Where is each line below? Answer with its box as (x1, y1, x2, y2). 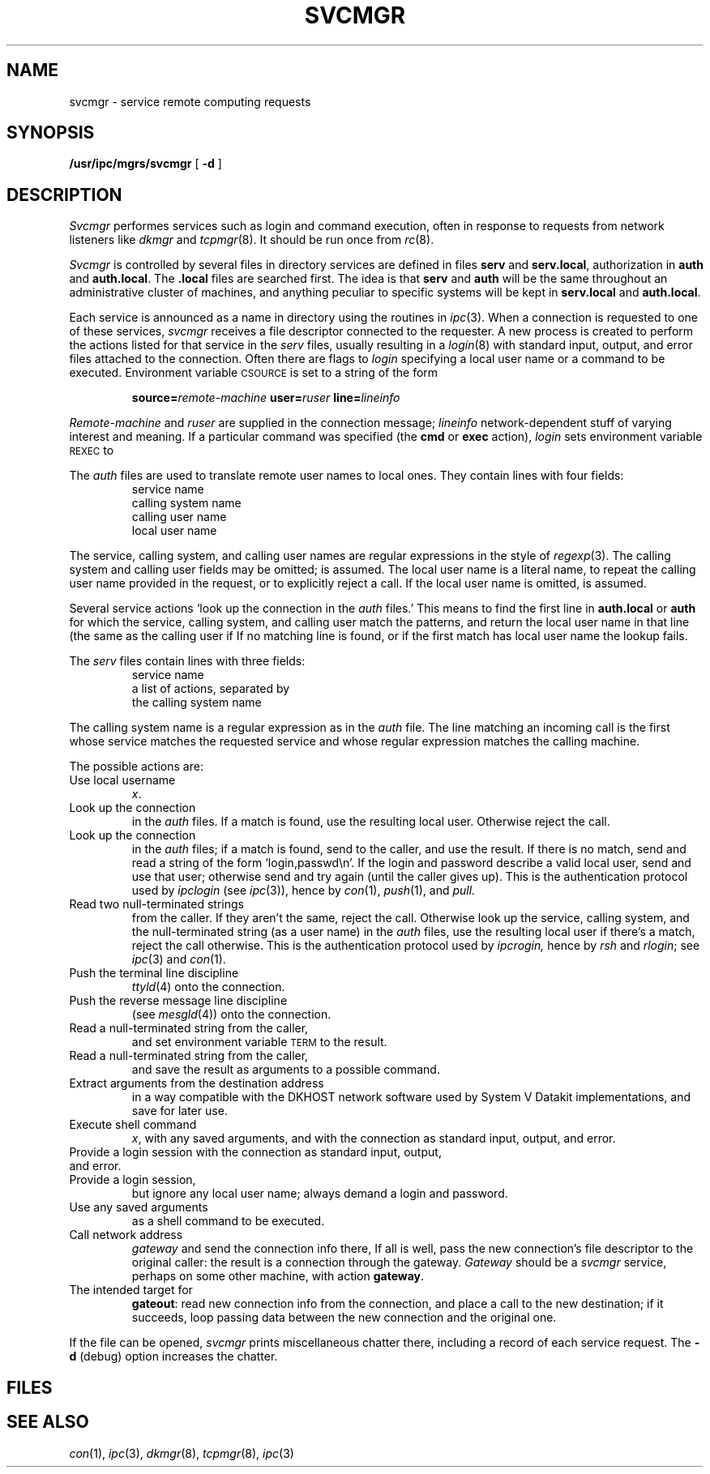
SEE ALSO (6, 1412, 89, 1433)
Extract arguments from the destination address (69, 1076, 324, 1091)
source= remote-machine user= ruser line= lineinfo (131, 391, 400, 405)
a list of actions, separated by (131, 681, 290, 696)
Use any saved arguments (69, 1200, 208, 1215)
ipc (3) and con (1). (131, 952, 226, 967)
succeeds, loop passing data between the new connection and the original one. (131, 1310, 557, 1325)
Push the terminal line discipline (69, 966, 239, 981)
